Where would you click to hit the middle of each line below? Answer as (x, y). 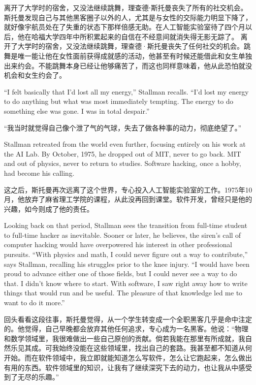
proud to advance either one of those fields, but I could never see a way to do (121, 273)
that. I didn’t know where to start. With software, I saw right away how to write (126, 283)
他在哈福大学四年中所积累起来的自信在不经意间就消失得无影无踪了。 (128, 36)
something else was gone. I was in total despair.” (77, 111)
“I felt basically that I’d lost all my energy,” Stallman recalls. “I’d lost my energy (127, 91)
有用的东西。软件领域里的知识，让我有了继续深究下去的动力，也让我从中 (121, 367)
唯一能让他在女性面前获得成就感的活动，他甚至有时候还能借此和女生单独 (135, 55)
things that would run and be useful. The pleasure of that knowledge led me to (123, 293)
